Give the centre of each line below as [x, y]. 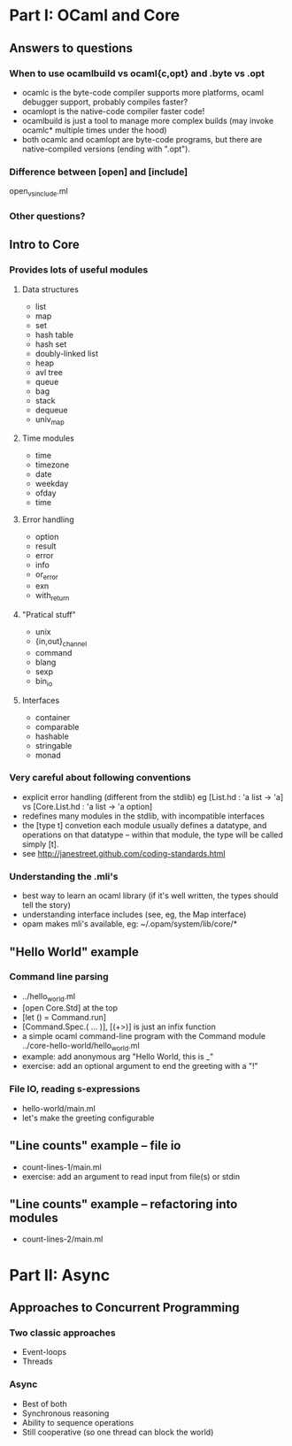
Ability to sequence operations [78, 1422]
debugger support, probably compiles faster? [105, 102]
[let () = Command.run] [64, 1017]
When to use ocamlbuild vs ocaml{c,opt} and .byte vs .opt [137, 73]
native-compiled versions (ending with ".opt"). [106, 149]
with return [52, 596]
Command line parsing [59, 977]
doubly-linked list [67, 353]
